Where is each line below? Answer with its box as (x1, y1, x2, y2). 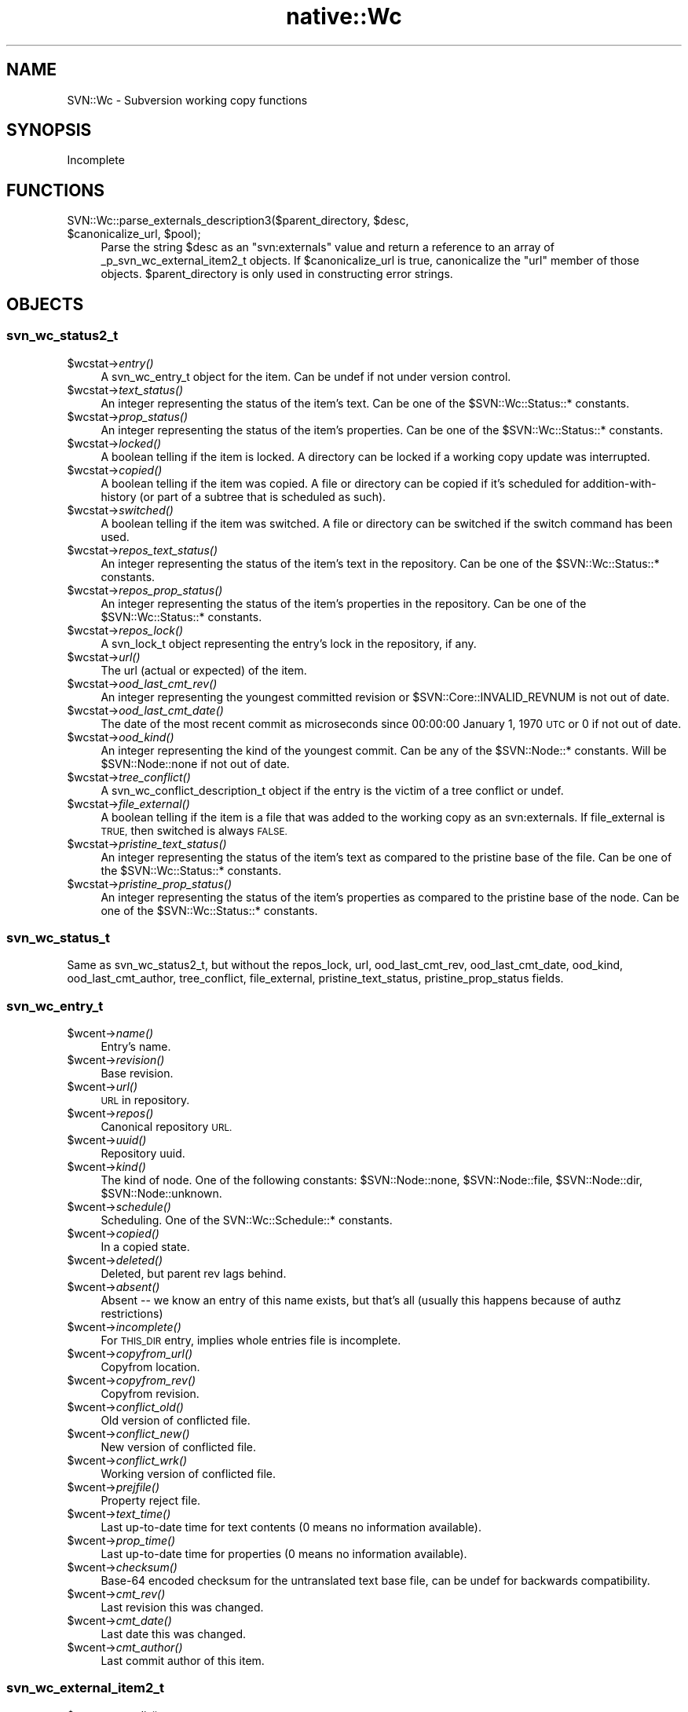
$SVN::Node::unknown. (101, 1187, 222, 1200)
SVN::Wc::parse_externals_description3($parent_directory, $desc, (67, 214, 409, 228)
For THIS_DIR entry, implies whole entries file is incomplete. (101, 1333, 401, 1347)
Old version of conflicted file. (101, 1414, 251, 1427)
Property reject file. (101, 1494, 201, 1507)
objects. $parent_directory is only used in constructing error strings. (101, 267, 453, 281)
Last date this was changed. (101, 1627, 247, 1641)
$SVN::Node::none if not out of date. (101, 756, 290, 770)
